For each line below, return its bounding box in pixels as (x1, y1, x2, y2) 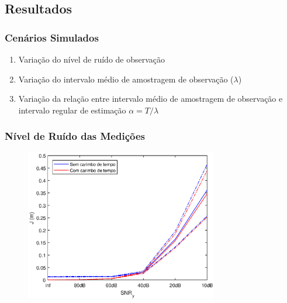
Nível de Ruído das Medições (5, 129, 145, 143)
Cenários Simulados (5, 30, 99, 44)
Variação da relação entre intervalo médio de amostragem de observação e (18, 92, 283, 105)
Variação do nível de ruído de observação (18, 53, 165, 65)
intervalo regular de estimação (18, 104, 126, 116)
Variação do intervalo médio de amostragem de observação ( (18, 73, 234, 85)
